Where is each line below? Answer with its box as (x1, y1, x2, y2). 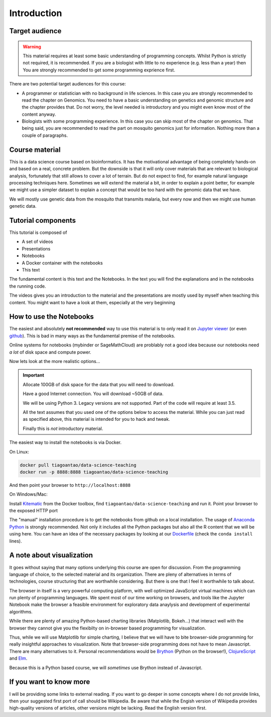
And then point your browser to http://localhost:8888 (9, 482, 131, 488)
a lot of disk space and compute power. (9, 349, 91, 355)
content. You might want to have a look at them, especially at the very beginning (9, 299, 175, 305)
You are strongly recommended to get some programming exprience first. (23, 67, 176, 73)
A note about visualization (9, 551, 93, 560)
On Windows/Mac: (9, 491, 48, 497)
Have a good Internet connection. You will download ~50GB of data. (23, 391, 164, 397)
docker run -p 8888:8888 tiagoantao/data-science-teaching (20, 469, 168, 475)
